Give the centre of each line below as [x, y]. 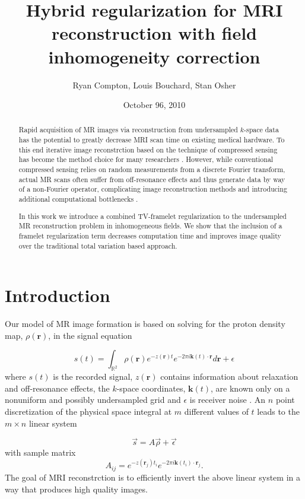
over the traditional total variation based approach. [98, 245]
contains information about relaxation [229, 376]
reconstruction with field [154, 33]
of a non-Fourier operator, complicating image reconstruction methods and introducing [153, 189]
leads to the [278, 411]
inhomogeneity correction [154, 56]
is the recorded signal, [93, 376]
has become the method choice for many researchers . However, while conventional [146, 159]
